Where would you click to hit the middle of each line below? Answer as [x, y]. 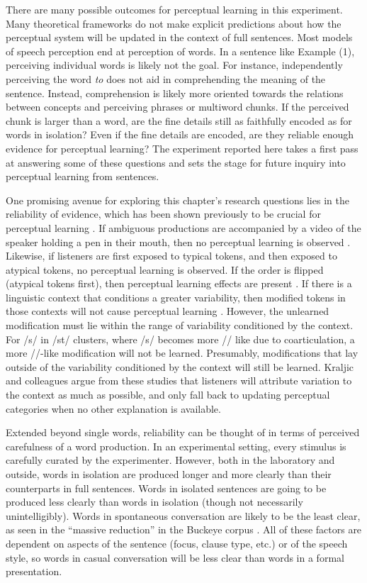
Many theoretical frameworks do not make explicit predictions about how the [174, 23]
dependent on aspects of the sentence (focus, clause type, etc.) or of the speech [177, 543]
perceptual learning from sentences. [83, 176]
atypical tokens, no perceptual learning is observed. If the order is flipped [165, 269]
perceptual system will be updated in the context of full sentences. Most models [179, 37]
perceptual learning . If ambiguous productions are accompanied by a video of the [183, 227]
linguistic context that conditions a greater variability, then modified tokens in [176, 297]
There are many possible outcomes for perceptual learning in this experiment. [174, 9]
